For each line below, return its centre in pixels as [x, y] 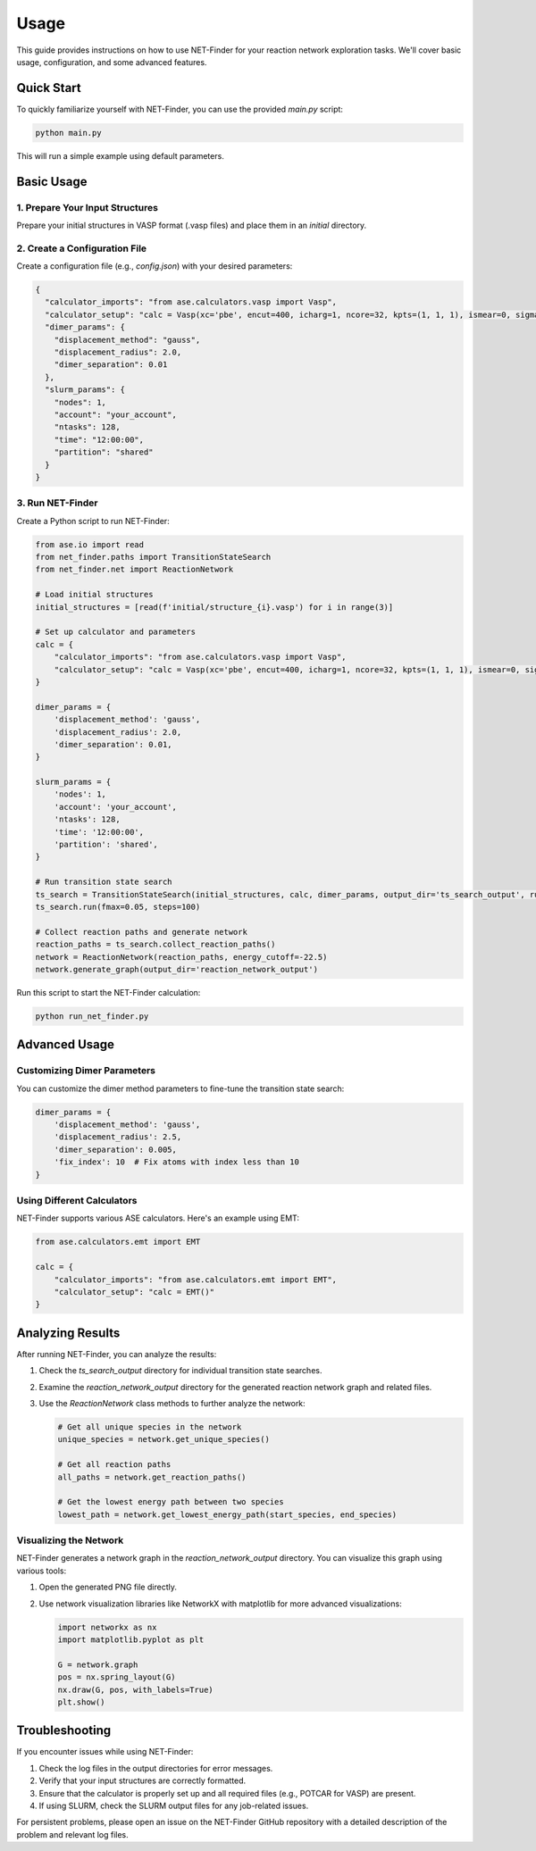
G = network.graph [98, 1664]
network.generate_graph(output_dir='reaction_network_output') [177, 969]
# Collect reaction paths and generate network [141, 932]
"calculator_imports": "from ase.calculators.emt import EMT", [196, 1280]
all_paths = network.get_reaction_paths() [152, 1477]
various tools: [42, 1571]
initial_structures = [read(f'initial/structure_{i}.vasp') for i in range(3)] [214, 607]
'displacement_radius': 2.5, [118, 1137]
